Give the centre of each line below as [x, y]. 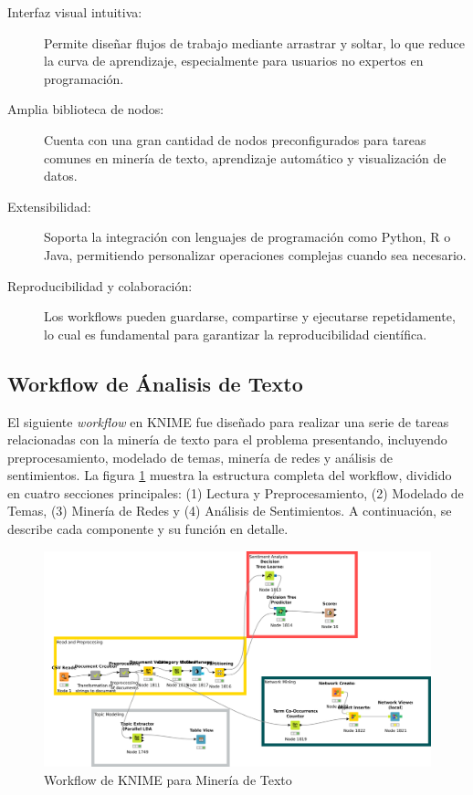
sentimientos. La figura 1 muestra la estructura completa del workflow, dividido [230, 475]
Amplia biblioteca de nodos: [86, 109]
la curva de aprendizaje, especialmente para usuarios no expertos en [234, 61]
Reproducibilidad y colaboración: [100, 285]
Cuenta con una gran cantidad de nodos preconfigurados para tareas [235, 139]
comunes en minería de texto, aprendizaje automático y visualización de [245, 157]
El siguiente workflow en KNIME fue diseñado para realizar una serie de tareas [228, 421]
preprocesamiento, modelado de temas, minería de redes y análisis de [200, 457]
